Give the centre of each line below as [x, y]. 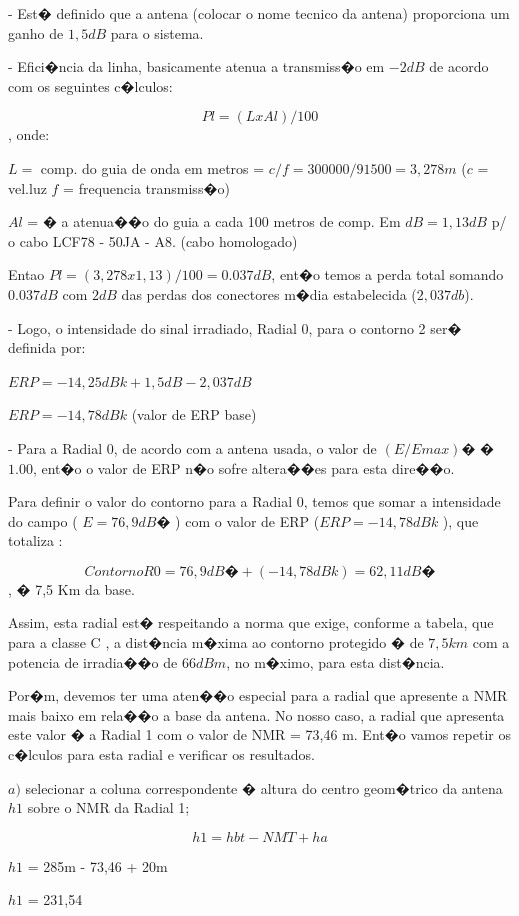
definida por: [47, 347]
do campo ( [43, 520]
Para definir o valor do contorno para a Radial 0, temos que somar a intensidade [254, 501]
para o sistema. [157, 32]
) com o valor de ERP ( [247, 520]
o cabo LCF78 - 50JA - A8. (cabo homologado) [153, 240]
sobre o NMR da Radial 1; [108, 807]
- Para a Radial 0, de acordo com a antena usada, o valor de [192, 447]
